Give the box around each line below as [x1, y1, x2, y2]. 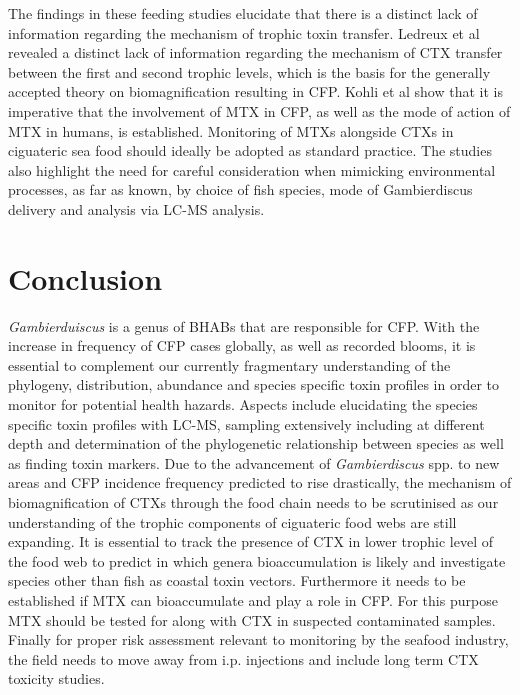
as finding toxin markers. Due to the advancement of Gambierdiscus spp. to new [8, 452, 500, 473]
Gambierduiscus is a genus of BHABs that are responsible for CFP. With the [8, 315, 480, 336]
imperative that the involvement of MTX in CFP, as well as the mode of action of [8, 100, 511, 121]
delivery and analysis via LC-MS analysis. [8, 198, 265, 219]
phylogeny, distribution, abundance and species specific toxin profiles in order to [8, 374, 499, 395]
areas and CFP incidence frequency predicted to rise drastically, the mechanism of [8, 472, 512, 493]
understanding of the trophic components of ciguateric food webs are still [8, 511, 457, 532]
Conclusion [8, 257, 163, 298]
